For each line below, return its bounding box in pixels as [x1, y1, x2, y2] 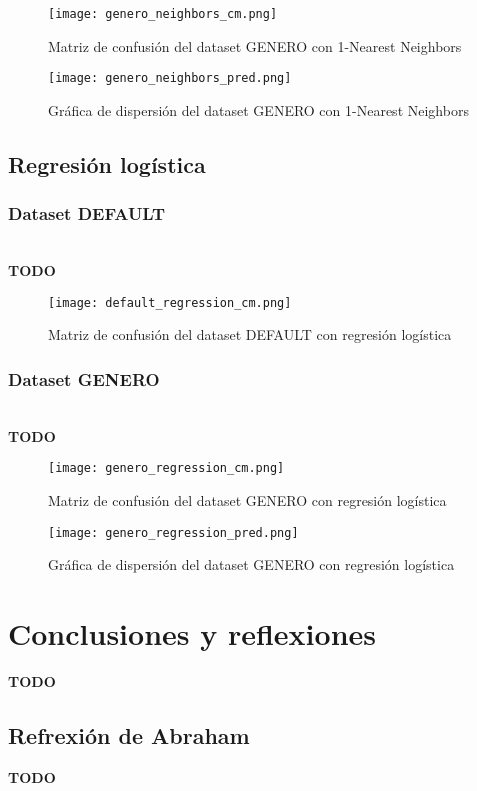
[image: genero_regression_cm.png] [48, 461, 285, 476]
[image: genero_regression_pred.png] [48, 525, 299, 540]
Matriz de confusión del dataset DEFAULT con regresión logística [48, 324, 452, 345]
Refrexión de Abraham [8, 719, 250, 750]
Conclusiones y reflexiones [8, 613, 377, 654]
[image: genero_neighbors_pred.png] [48, 71, 292, 86]
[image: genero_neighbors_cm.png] [48, 7, 278, 21]
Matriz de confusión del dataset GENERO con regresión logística [48, 490, 447, 510]
